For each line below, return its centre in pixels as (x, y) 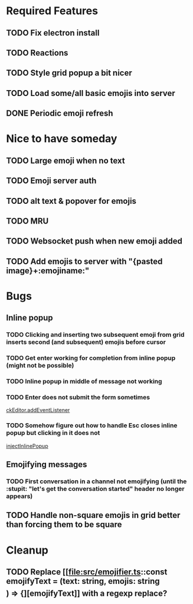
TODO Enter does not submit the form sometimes (78, 397)
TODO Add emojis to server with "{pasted (84, 261)
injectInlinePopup (27, 446)
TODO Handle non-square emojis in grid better (93, 515)
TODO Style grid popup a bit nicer (69, 73)
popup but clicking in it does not (53, 433)
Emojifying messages (47, 464)
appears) (19, 496)
